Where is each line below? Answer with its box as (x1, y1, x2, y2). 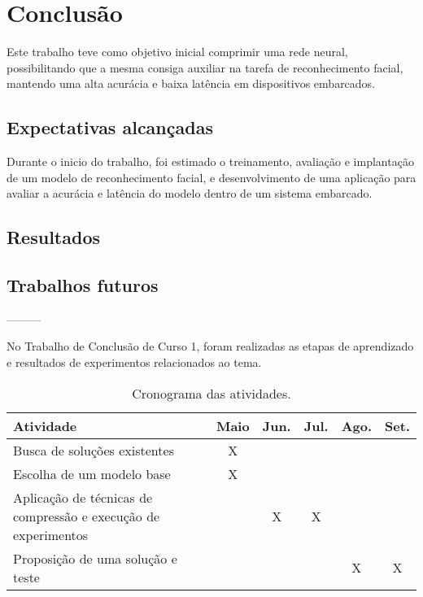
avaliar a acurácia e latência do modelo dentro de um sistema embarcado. (7, 185, 373, 202)
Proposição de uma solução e (13, 548, 177, 568)
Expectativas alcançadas (7, 115, 213, 140)
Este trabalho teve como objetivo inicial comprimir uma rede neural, (7, 43, 348, 60)
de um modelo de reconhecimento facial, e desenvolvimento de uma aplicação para (7, 168, 416, 185)
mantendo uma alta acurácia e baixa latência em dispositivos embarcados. (7, 75, 376, 92)
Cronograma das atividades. (132, 383, 291, 403)
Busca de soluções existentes (13, 440, 174, 460)
